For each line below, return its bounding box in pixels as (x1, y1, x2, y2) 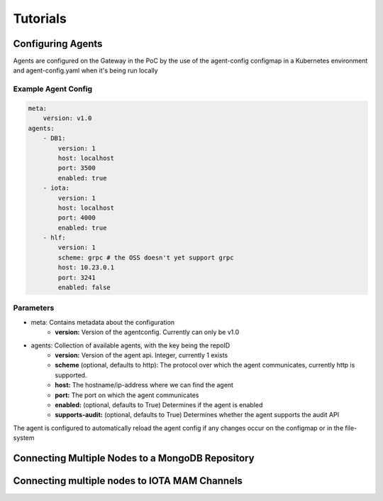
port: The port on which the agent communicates (55, 391, 199, 399)
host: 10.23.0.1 (57, 264, 115, 271)
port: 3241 (57, 274, 96, 281)
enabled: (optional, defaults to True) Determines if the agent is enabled (55, 400, 263, 409)
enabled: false (57, 284, 111, 291)
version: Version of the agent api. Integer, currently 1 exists (55, 350, 228, 359)
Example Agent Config (13, 84, 92, 94)
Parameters (13, 303, 55, 313)
